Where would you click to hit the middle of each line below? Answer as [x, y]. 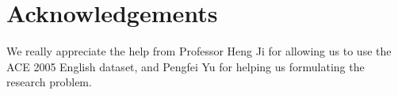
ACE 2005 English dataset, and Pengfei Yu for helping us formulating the [186, 66]
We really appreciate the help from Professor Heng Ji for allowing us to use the [199, 51]
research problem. [49, 82]
